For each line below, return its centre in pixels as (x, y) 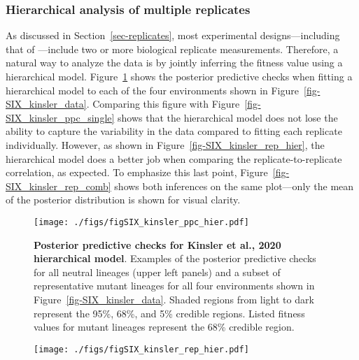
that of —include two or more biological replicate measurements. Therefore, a (172, 49)
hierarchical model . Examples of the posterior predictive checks (175, 258)
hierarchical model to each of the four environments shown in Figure (152, 90)
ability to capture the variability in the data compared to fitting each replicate (174, 131)
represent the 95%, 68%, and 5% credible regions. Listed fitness (169, 313)
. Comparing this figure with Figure (163, 104)
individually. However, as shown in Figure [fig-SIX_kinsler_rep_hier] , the (165, 144)
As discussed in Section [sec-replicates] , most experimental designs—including (173, 35)
